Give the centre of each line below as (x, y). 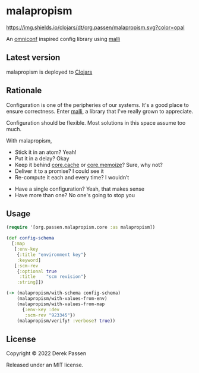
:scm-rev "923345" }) (50, 315)
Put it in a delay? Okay (42, 158)
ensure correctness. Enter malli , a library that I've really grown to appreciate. (100, 111)
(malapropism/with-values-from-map (61, 304)
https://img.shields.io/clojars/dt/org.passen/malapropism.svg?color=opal (96, 27)
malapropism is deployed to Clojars (49, 72)
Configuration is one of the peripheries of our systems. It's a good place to (97, 105)
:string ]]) (30, 282)
